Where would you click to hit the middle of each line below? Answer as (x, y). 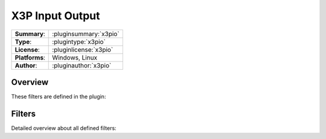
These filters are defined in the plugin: (59, 97)
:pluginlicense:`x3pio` (83, 49)
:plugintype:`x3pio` (79, 42)
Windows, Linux (75, 57)
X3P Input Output (56, 16)
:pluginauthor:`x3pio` (82, 65)
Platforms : (30, 57)
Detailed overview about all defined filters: (64, 128)
